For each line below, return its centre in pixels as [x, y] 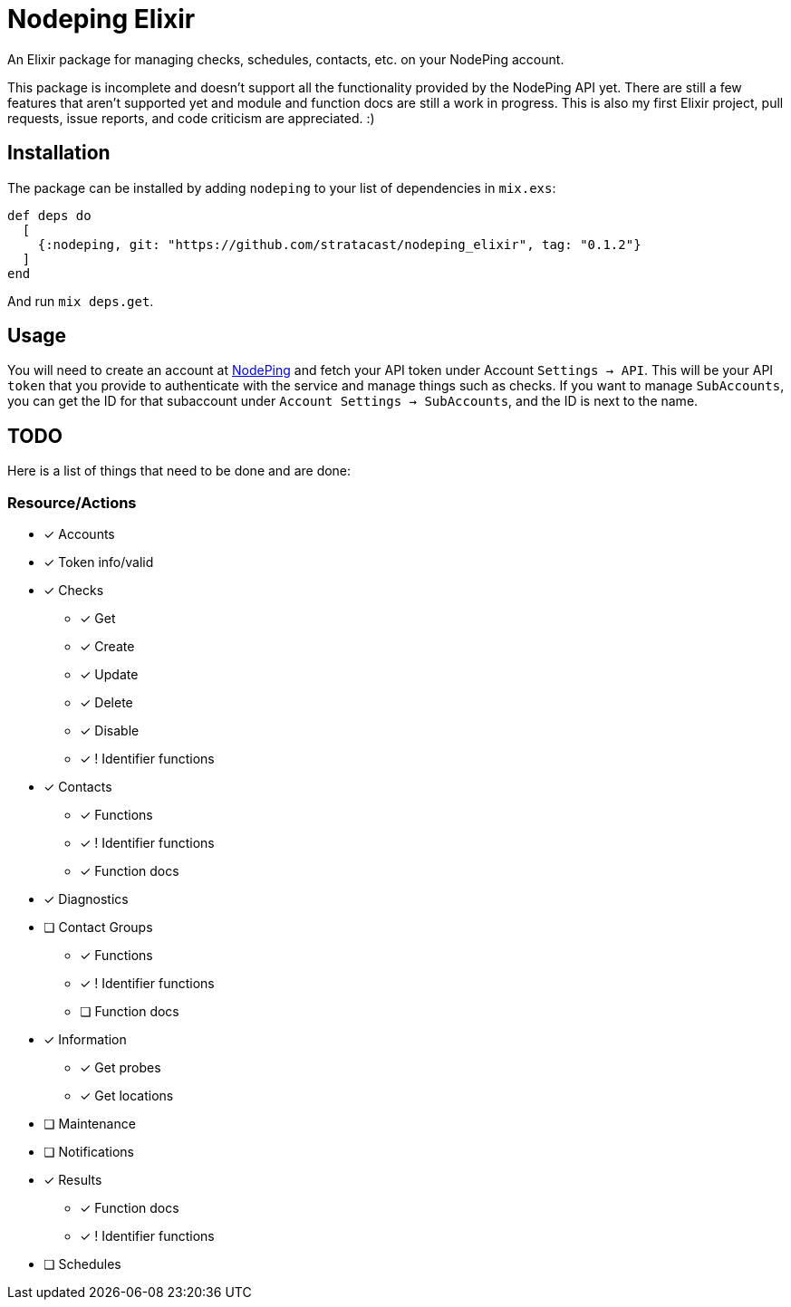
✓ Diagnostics [86, 899]
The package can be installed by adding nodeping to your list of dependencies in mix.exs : [282, 187]
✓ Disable [110, 731]
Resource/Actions [72, 502]
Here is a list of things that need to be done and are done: [179, 471]
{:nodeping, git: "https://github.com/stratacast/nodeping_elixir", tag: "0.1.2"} [339, 244]
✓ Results [73, 1180]
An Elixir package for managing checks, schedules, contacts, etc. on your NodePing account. [286, 59]
